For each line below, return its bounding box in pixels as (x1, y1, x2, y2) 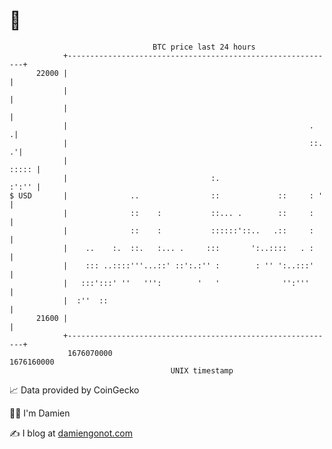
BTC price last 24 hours (152, 42, 256, 52)
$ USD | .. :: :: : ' (9, 190, 324, 201)
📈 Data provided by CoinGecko (9, 384, 140, 396)
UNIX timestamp (170, 365, 234, 376)
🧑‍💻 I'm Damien (9, 407, 71, 419)
